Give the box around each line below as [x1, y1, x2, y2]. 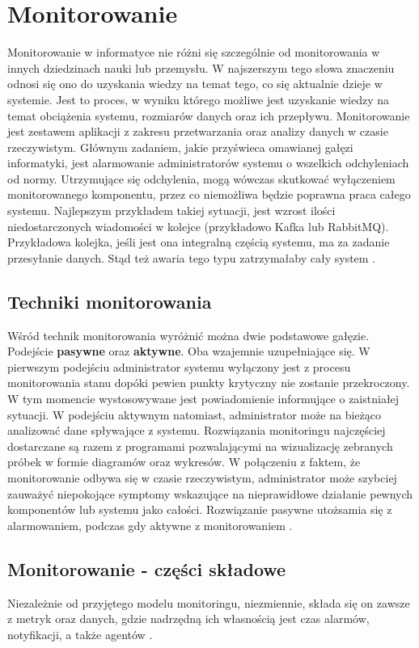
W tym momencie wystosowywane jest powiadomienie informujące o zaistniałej [7, 390, 400, 407]
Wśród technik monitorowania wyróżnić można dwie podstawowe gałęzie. [7, 326, 370, 343]
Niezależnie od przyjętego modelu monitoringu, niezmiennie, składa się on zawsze [7, 594, 410, 611]
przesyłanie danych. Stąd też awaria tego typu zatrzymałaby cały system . [7, 249, 376, 266]
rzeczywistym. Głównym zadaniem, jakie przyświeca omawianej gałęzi [7, 138, 353, 155]
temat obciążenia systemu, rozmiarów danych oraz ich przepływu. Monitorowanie [7, 107, 410, 124]
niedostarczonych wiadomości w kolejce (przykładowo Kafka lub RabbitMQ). [7, 217, 389, 234]
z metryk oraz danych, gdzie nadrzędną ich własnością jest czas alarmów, [7, 610, 370, 627]
